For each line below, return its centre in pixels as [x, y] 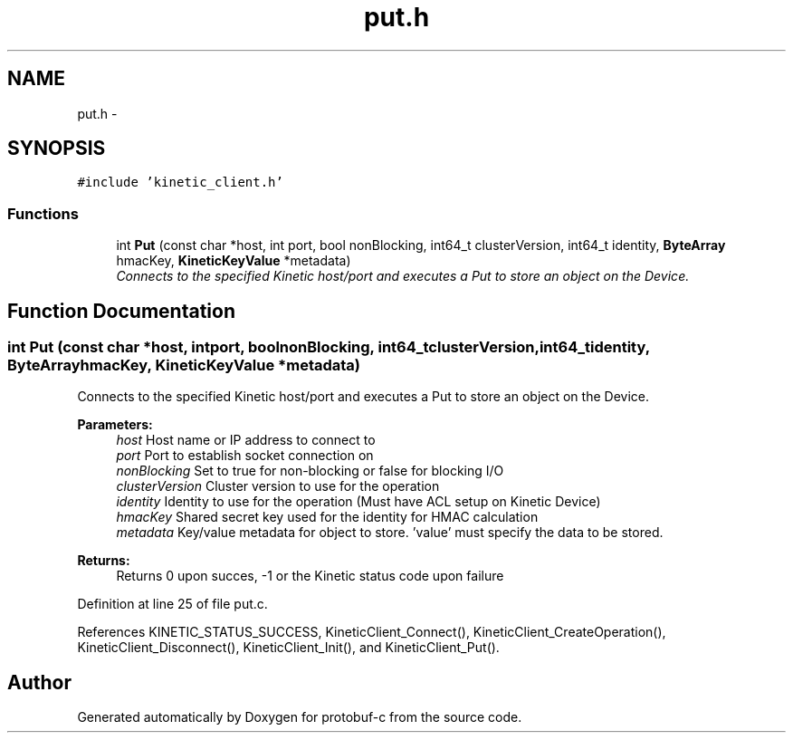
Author [39, 682]
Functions [43, 213]
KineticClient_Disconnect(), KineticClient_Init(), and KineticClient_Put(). [288, 648]
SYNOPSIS [57, 149]
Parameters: [115, 425]
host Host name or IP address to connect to [246, 440]
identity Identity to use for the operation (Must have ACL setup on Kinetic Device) [358, 502]
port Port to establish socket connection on [245, 456]
